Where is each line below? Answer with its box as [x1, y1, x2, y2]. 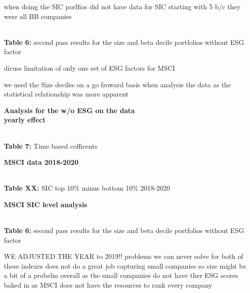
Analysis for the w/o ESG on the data [4, 105, 135, 115]
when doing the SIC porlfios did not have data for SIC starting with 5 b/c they [4, 1, 241, 11]
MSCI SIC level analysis [4, 199, 88, 209]
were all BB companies [4, 11, 72, 21]
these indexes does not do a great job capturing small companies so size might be [4, 260, 246, 271]
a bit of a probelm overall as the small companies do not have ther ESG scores [4, 270, 238, 280]
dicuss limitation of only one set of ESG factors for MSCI [4, 62, 175, 73]
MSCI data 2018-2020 [4, 157, 79, 167]
